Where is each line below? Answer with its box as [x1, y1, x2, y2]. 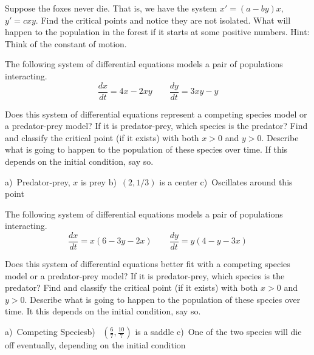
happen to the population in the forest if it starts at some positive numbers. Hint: [5, 25, 310, 38]
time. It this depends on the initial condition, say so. [5, 305, 201, 317]
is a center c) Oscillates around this [159, 175, 293, 188]
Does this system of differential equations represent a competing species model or [5, 107, 307, 120]
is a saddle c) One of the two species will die [135, 325, 302, 337]
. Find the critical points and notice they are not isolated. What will [35, 13, 291, 26]
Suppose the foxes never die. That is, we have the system [5, 2, 217, 14]
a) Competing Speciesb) [5, 325, 95, 337]
